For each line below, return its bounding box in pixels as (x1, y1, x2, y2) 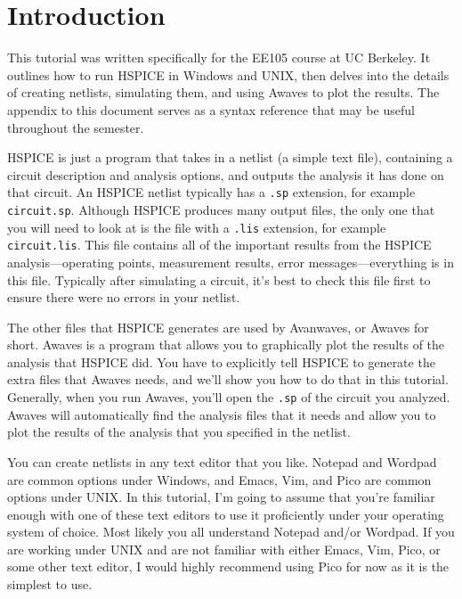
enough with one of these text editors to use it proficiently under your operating (7, 505, 444, 523)
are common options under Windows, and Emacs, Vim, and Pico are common (7, 470, 432, 488)
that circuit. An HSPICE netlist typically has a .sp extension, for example (7, 183, 416, 201)
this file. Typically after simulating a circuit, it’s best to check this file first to (7, 270, 431, 289)
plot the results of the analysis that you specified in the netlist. (7, 423, 351, 441)
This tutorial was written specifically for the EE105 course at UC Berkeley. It (7, 48, 431, 67)
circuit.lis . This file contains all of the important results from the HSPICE (7, 235, 432, 254)
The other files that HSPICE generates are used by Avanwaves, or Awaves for (7, 317, 429, 336)
